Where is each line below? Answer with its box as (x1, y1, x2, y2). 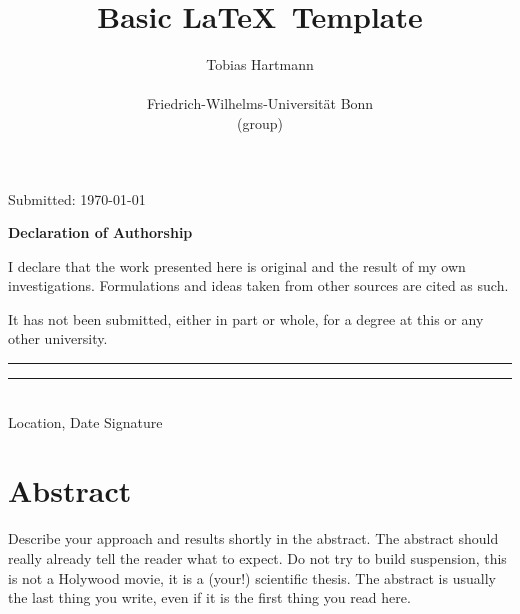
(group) (237, 112, 283, 133)
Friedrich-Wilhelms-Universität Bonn (146, 93, 374, 114)
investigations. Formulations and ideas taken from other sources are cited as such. (8, 275, 509, 296)
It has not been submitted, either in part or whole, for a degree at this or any (8, 308, 484, 329)
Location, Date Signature (8, 411, 163, 432)
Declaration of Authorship (8, 222, 193, 243)
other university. (8, 328, 108, 349)
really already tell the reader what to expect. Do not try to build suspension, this (8, 547, 507, 568)
